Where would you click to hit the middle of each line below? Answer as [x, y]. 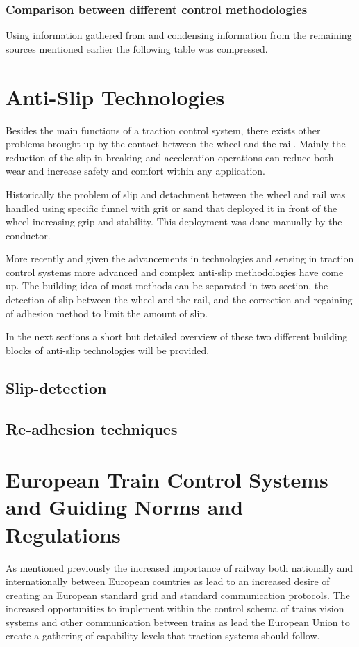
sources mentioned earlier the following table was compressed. [137, 48]
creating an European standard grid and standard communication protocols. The [178, 594]
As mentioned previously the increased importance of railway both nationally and [179, 567]
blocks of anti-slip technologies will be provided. [108, 350]
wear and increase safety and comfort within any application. [136, 171]
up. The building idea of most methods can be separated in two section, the [167, 286]
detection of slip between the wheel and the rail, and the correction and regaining [179, 299]
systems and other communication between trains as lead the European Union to [178, 622]
